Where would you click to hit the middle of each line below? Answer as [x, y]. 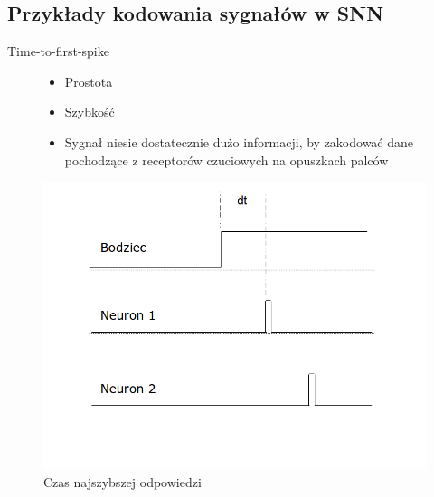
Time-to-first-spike [58, 51]
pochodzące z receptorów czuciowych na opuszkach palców [226, 159]
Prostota [89, 81]
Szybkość [90, 112]
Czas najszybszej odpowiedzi [123, 481]
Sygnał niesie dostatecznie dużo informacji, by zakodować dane [239, 141]
